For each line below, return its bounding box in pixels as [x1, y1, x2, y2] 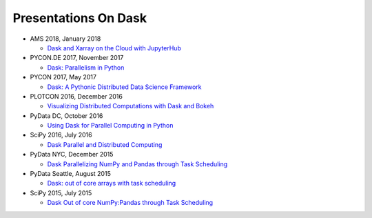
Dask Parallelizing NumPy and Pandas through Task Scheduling [47, 159, 228, 168]
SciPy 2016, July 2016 [30, 131, 92, 139]
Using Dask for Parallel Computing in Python [47, 121, 174, 130]
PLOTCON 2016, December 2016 [30, 92, 123, 100]
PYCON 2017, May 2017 [30, 73, 96, 81]
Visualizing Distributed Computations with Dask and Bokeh [47, 102, 214, 110]
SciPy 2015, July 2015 [30, 188, 92, 197]
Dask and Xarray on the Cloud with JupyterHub [47, 43, 182, 52]
